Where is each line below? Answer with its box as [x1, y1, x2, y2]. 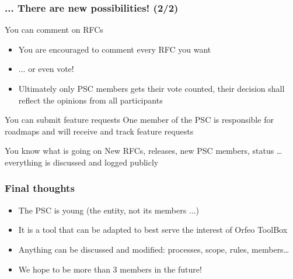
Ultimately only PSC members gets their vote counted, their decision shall [18, 82, 285, 94]
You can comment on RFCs [5, 23, 103, 36]
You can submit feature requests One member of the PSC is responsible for [5, 113, 274, 126]
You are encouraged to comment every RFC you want [18, 43, 211, 55]
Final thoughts [5, 181, 75, 195]
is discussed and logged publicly [44, 156, 159, 168]
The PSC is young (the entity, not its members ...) [18, 204, 200, 216]
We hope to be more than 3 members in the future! [18, 263, 202, 275]
